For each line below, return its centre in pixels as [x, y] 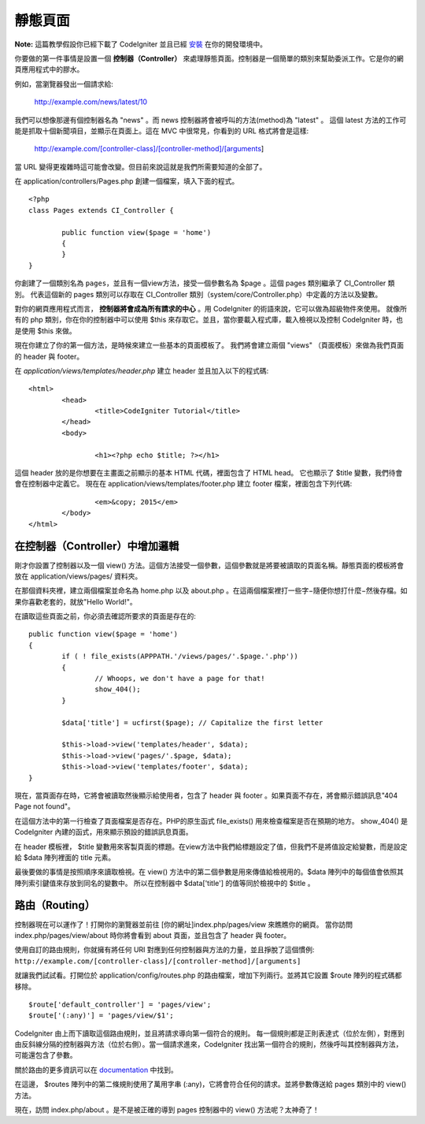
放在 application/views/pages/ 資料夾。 [78, 576]
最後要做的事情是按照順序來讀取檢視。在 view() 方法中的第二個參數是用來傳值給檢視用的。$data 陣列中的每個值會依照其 [209, 872]
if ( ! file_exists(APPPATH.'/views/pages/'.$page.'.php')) [180, 657]
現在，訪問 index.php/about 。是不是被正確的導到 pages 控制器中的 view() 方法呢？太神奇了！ [167, 1110]
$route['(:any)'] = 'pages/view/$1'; [102, 1016]
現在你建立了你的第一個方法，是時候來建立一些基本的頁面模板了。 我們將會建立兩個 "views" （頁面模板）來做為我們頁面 [209, 345]
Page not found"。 [44, 806]
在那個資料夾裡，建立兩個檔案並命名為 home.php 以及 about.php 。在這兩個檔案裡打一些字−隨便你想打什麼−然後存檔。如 [211, 590]
